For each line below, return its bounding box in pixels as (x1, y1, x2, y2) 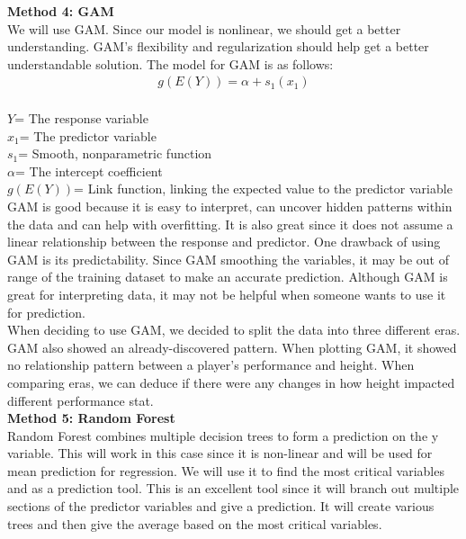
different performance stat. (7, 391, 154, 409)
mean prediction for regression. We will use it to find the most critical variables (7, 461, 444, 480)
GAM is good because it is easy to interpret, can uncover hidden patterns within (7, 196, 453, 215)
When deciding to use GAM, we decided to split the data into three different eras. (7, 320, 461, 339)
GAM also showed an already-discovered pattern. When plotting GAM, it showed (7, 337, 457, 356)
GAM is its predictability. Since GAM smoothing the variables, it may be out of (7, 249, 449, 268)
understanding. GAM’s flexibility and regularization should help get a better (7, 37, 429, 56)
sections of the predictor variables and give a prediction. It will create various (7, 497, 435, 516)
